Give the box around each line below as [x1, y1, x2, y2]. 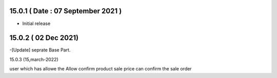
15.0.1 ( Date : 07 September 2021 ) [9, 7, 122, 15]
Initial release [22, 20, 51, 27]
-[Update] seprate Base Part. [9, 47, 71, 53]
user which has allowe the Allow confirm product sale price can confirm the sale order [9, 66, 192, 72]
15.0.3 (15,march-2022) [9, 56, 58, 62]
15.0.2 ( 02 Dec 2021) [9, 34, 79, 42]
